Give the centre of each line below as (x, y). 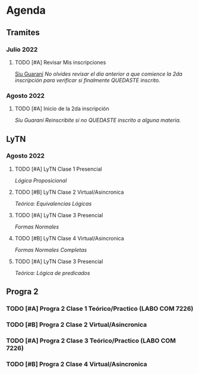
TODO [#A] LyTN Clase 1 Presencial (58, 169)
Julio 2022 (22, 50)
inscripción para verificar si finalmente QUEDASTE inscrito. (87, 80)
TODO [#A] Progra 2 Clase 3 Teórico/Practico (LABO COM (91, 341)
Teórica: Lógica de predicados (52, 273)
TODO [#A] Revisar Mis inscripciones (60, 62)
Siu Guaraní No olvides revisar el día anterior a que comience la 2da (99, 74)
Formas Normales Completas (51, 250)
